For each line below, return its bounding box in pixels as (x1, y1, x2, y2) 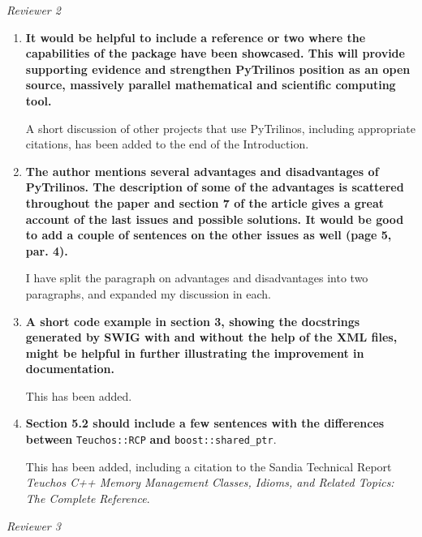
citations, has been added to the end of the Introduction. (25, 135, 309, 153)
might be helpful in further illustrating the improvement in (25, 344, 364, 361)
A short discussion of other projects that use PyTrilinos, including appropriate (25, 119, 416, 136)
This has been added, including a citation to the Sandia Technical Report (25, 458, 392, 475)
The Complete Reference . (25, 489, 150, 506)
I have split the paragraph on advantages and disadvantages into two (25, 269, 368, 286)
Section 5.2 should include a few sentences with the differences (25, 415, 385, 432)
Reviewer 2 (6, 2, 61, 18)
